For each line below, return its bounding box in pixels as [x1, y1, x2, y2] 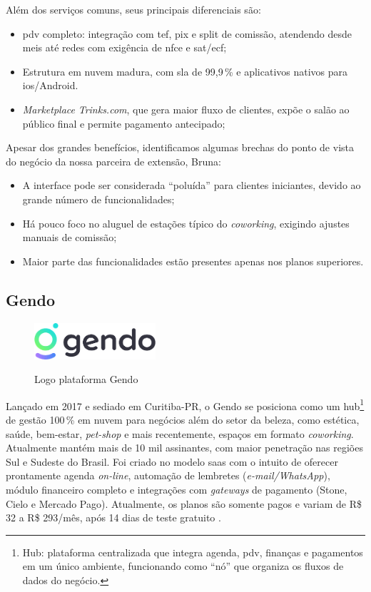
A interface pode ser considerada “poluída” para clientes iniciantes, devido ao [22, 178, 361, 193]
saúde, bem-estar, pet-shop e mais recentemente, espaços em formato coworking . [6, 426, 354, 441]
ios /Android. [22, 78, 78, 93]
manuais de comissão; [22, 230, 117, 245]
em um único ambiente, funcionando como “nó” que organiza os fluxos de [22, 558, 344, 573]
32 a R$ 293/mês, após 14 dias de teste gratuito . [6, 510, 221, 525]
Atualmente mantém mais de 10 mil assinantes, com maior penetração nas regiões [6, 440, 363, 455]
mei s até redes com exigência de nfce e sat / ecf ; [22, 40, 227, 55]
